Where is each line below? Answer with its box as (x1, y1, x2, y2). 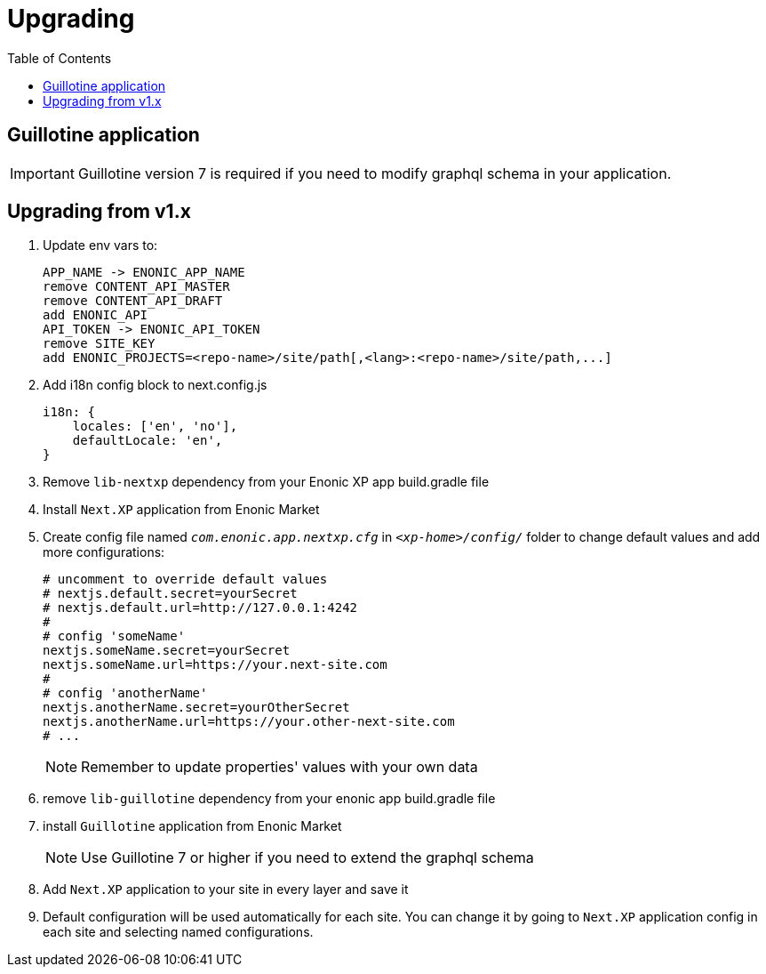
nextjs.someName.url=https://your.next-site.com (43, 657, 387, 672)
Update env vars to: (43, 237, 158, 254)
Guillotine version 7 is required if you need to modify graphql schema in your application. (77, 164, 672, 182)
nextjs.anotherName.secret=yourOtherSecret (43, 700, 350, 715)
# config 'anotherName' (43, 686, 208, 701)
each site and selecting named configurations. (43, 924, 314, 940)
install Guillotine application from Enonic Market (43, 818, 342, 834)
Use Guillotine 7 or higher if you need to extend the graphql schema (81, 849, 534, 867)
